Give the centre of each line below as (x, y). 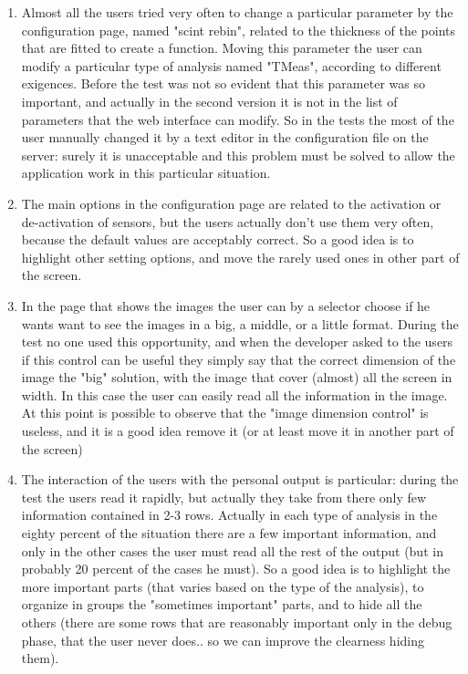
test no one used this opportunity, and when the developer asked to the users (237, 342)
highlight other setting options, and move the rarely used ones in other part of (240, 257)
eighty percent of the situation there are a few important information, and (229, 533)
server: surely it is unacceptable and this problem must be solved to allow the (238, 155)
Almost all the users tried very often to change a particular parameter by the (237, 12)
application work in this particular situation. (146, 173)
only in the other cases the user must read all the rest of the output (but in (232, 550)
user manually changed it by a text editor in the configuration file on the (225, 137)
